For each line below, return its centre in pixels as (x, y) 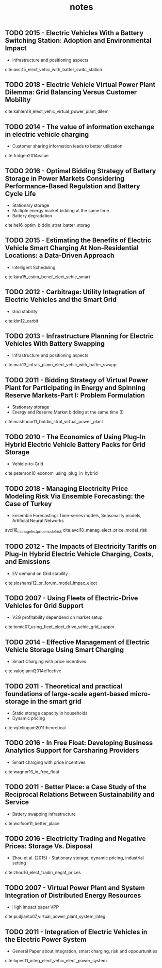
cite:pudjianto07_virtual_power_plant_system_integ (55, 916)
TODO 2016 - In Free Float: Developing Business (79, 743)
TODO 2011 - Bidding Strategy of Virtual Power (77, 380)
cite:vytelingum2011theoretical (35, 727)
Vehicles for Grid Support (44, 605)
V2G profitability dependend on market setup (57, 617)
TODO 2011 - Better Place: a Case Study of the (76, 787)
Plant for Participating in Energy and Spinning (75, 387)
